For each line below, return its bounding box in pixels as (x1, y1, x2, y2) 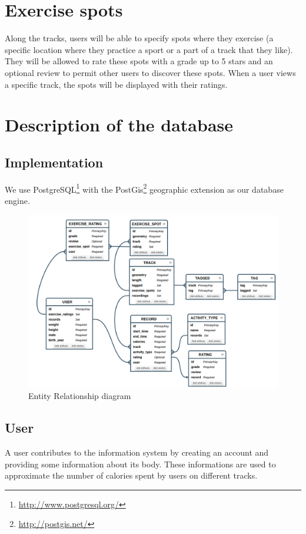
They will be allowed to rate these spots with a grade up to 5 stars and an (5, 55, 273, 67)
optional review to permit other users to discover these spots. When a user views (5, 66, 296, 78)
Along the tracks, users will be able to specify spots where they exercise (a (5, 32, 274, 44)
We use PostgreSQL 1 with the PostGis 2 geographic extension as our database (5, 181, 284, 195)
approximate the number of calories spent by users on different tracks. (5, 469, 258, 482)
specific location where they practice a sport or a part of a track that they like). (5, 43, 293, 55)
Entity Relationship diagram (28, 390, 131, 402)
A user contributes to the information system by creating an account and (5, 446, 269, 459)
